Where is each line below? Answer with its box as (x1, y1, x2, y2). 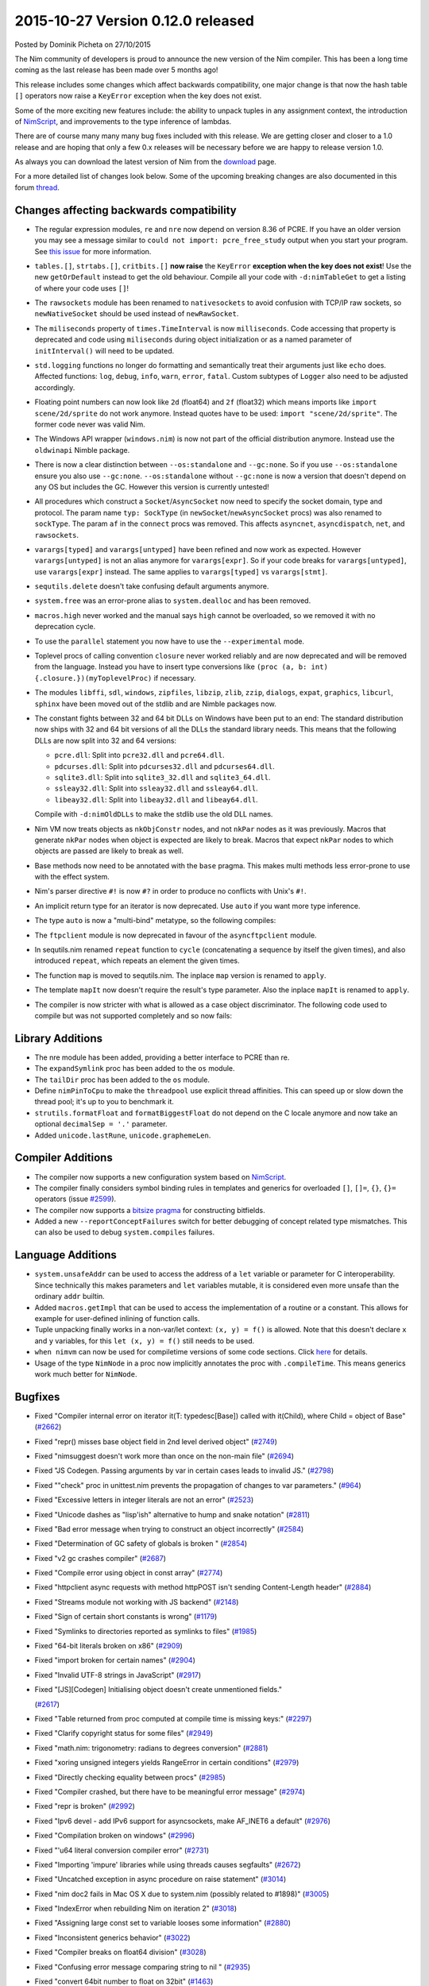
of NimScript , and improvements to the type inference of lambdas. (14, 116, 232, 126)
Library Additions (14, 1031, 103, 1045)
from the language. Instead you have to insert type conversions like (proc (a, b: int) (34, 662, 329, 671)
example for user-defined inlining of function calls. (34, 1313, 200, 1323)
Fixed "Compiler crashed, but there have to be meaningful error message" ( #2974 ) (34, 1787, 306, 1796)
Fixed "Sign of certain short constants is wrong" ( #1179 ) (34, 1612, 218, 1621)
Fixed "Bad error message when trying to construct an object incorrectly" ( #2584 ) (34, 1524, 304, 1533)
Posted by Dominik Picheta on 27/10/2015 (14, 40, 151, 49)
